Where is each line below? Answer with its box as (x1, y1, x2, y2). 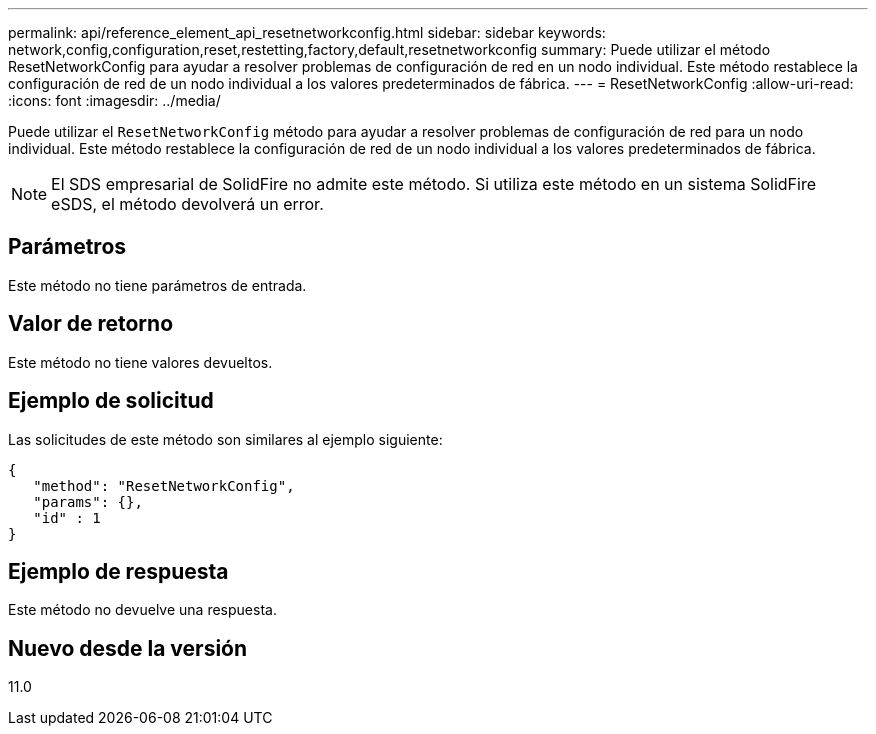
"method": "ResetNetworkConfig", (33, 477, 295, 494)
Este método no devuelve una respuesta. (8, 601, 277, 619)
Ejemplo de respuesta (8, 558, 229, 584)
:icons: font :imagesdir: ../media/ (8, 92, 221, 109)
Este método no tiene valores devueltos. (8, 353, 273, 371)
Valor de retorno (8, 311, 174, 337)
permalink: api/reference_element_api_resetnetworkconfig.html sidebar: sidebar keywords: (8, 24, 606, 41)
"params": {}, (33, 493, 143, 510)
